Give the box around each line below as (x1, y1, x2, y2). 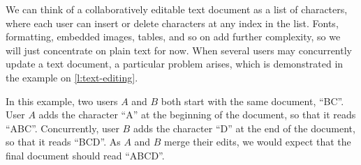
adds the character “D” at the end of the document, (133, 120, 355, 135)
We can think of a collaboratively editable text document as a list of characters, (6, 2, 348, 16)
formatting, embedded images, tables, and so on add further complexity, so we (6, 29, 341, 44)
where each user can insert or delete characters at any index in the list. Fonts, (6, 15, 339, 30)
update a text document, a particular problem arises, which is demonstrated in (6, 56, 344, 71)
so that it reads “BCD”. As (6, 134, 121, 149)
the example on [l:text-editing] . (6, 70, 138, 84)
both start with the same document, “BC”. (161, 93, 344, 108)
